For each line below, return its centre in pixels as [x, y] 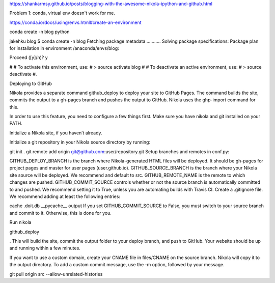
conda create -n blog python [39, 32]
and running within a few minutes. [45, 248]
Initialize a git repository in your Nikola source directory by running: [80, 142]
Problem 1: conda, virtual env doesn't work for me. [62, 13]
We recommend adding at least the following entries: [65, 196]
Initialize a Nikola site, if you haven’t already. [56, 133]
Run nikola [20, 222]
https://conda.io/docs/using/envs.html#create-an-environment [76, 22]
